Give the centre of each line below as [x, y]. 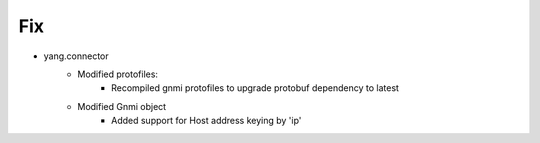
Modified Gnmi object [122, 106]
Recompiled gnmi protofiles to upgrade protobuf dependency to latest [255, 88]
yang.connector [76, 56]
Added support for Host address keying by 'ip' [206, 121]
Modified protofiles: [118, 74]
